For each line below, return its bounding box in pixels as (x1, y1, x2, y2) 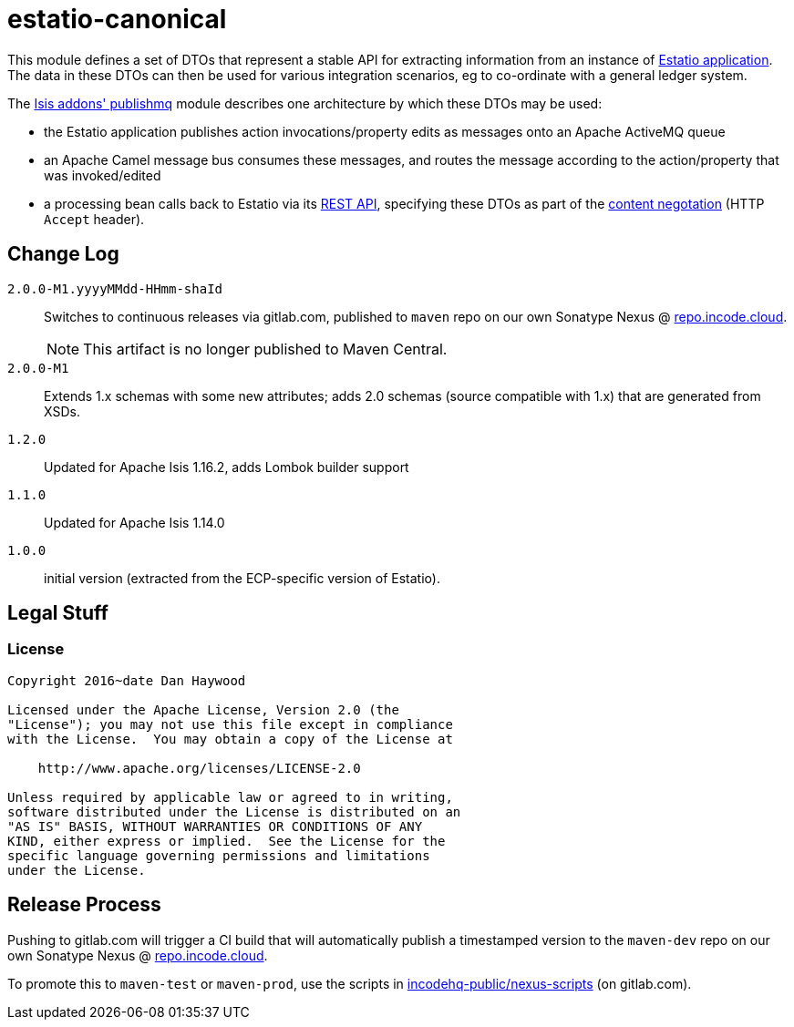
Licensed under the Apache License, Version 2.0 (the (7, 702, 399, 717)
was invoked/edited (44, 167, 161, 183)
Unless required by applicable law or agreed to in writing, (7, 789, 453, 805)
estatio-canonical (7, 4, 227, 35)
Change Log (7, 242, 119, 266)
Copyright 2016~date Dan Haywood (7, 673, 246, 688)
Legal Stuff (7, 601, 108, 625)
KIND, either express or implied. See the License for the (7, 833, 446, 848)
